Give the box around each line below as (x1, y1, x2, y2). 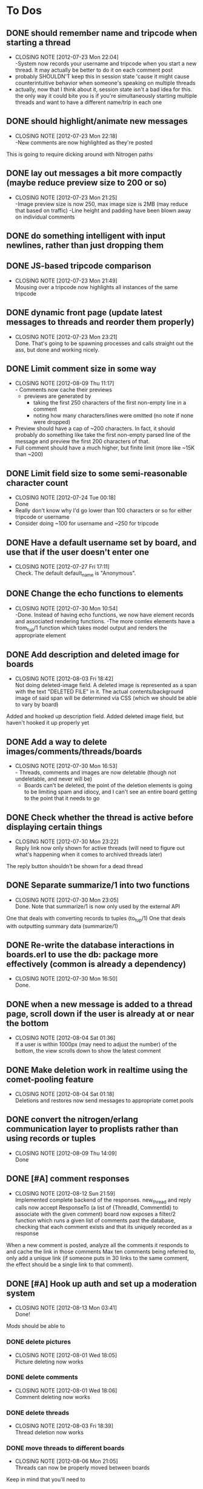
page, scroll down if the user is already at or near (6, 1008, 195, 1019)
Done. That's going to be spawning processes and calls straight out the (15, 340, 194, 347)
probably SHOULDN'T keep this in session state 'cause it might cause (15, 73, 190, 80)
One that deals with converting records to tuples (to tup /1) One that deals (6, 914, 186, 923)
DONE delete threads (6, 1408, 70, 1417)
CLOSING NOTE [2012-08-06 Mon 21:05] (15, 1457, 118, 1465)
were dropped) (33, 419, 71, 426)
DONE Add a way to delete (6, 736, 107, 747)
